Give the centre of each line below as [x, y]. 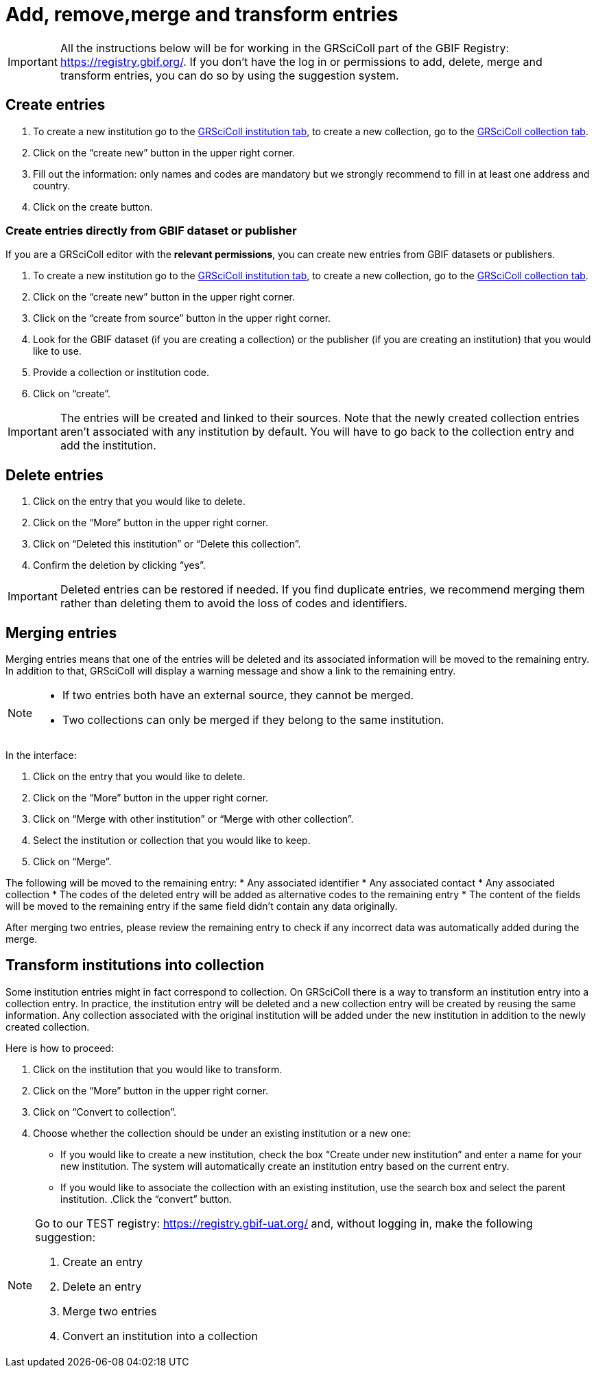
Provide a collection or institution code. [121, 373]
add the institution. [108, 446]
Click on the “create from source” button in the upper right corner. [182, 318]
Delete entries [55, 475]
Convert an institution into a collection [160, 1336]
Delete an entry [102, 1286]
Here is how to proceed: [60, 1048]
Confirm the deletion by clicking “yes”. [119, 565]
